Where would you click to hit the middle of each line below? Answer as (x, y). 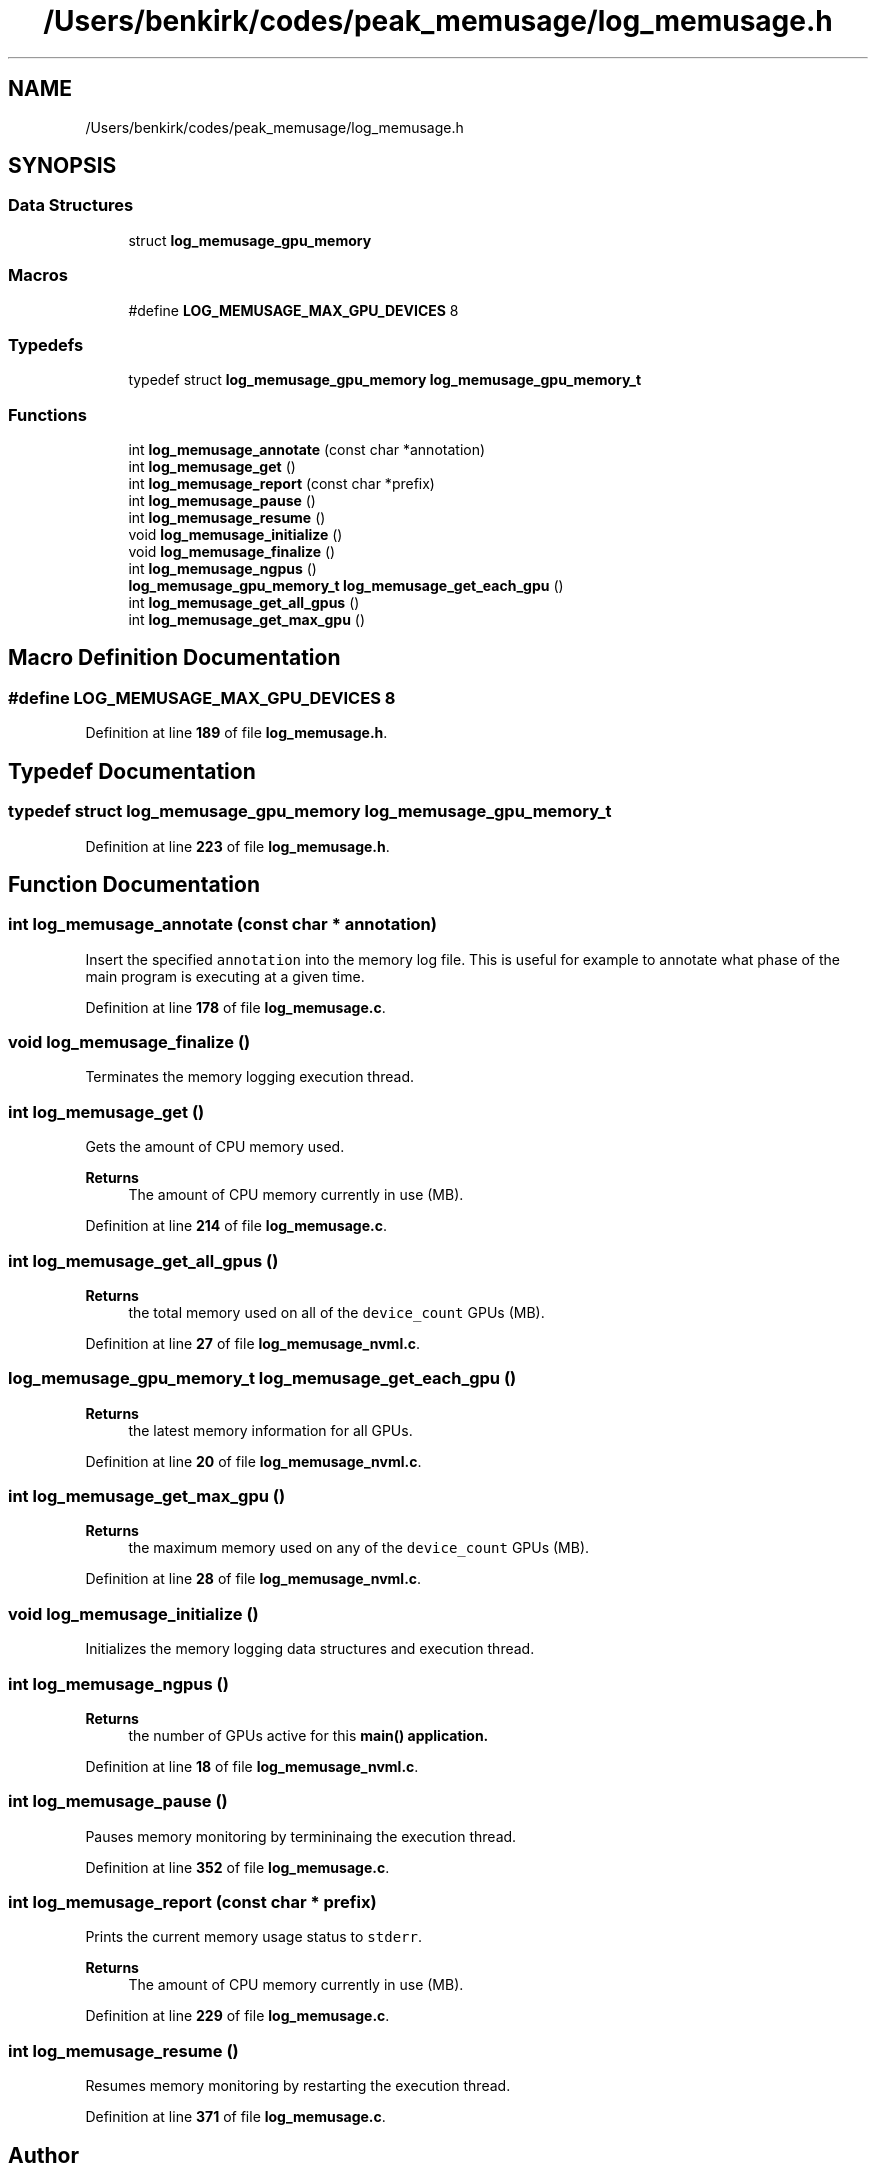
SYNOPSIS (62, 166)
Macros (38, 275)
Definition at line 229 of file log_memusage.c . (237, 2016)
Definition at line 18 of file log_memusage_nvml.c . (252, 1766)
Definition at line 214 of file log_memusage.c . (236, 1226)
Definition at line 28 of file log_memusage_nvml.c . (253, 1579)
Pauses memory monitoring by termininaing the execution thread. (301, 1836)
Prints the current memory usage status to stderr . (253, 1937)
